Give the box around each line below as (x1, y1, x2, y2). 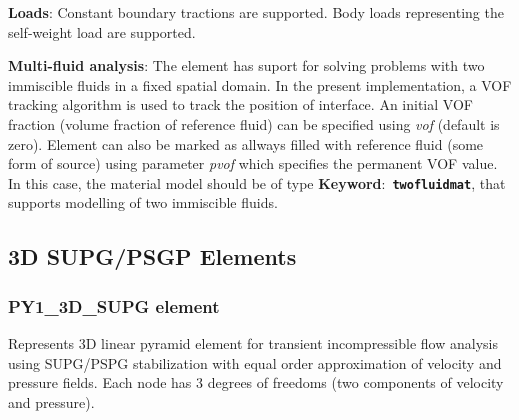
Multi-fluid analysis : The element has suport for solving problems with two (8, 55, 485, 76)
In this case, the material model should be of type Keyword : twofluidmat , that (8, 172, 506, 193)
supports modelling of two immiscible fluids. (8, 192, 278, 213)
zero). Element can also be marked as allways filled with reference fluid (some (8, 133, 484, 154)
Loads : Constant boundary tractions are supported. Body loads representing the (8, 2, 504, 22)
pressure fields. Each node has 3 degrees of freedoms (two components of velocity (8, 372, 504, 393)
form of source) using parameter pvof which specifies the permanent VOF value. (8, 153, 498, 174)
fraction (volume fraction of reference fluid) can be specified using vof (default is (8, 113, 500, 134)
